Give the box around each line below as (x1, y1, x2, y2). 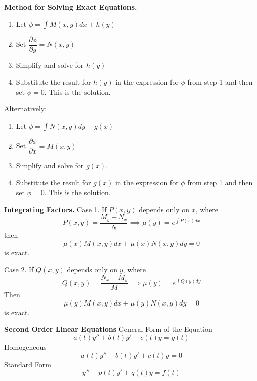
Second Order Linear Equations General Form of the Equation (4, 324, 212, 334)
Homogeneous (4, 341, 47, 352)
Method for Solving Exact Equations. (4, 2, 137, 12)
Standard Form (4, 359, 51, 369)
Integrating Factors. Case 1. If (4, 204, 107, 214)
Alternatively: (4, 103, 47, 114)
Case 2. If (4, 264, 34, 275)
